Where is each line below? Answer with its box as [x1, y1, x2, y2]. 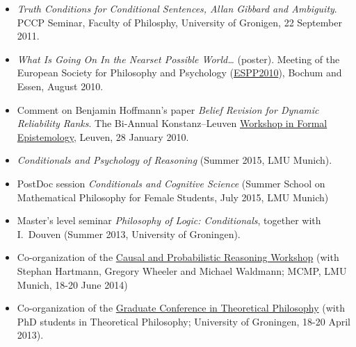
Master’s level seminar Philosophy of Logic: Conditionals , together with [17, 213, 321, 228]
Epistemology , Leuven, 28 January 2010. [17, 129, 189, 144]
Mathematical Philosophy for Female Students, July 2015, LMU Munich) [17, 189, 329, 204]
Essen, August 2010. [17, 78, 104, 93]
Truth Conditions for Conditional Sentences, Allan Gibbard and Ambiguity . [17, 1, 337, 15]
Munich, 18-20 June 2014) [17, 277, 128, 291]
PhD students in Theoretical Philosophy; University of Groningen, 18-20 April [17, 314, 350, 328]
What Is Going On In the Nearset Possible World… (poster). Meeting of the [17, 51, 340, 66]
